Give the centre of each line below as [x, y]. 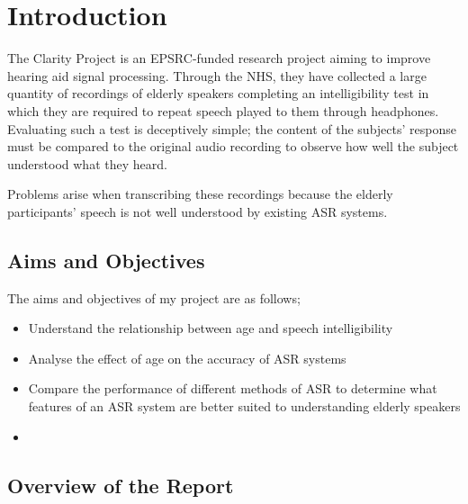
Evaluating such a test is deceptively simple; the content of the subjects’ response [232, 128]
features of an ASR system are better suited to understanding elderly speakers [244, 406]
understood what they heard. [87, 163]
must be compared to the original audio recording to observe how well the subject [233, 146]
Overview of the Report [121, 485]
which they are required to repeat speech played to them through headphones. [223, 110]
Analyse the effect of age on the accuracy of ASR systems [187, 358]
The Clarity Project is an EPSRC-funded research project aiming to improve [219, 58]
